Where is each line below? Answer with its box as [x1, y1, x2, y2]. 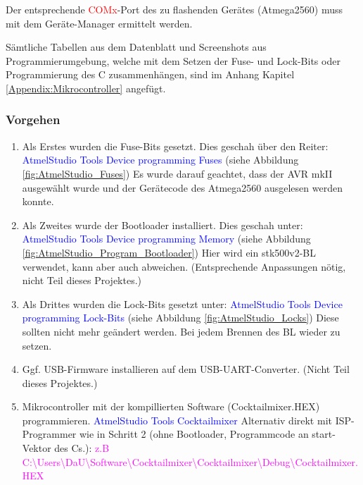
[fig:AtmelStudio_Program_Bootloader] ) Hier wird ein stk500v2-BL [22, 245, 317, 259]
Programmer [22, 426, 77, 441]
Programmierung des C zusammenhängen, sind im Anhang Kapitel [6, 67, 295, 82]
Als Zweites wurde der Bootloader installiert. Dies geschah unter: [22, 217, 303, 232]
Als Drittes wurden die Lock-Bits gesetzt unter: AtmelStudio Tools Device [22, 296, 343, 311]
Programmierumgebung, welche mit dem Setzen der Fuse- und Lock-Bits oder [6, 53, 340, 68]
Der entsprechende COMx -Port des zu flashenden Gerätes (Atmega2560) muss [6, 2, 343, 16]
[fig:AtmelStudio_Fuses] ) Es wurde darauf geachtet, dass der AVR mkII [22, 166, 333, 180]
